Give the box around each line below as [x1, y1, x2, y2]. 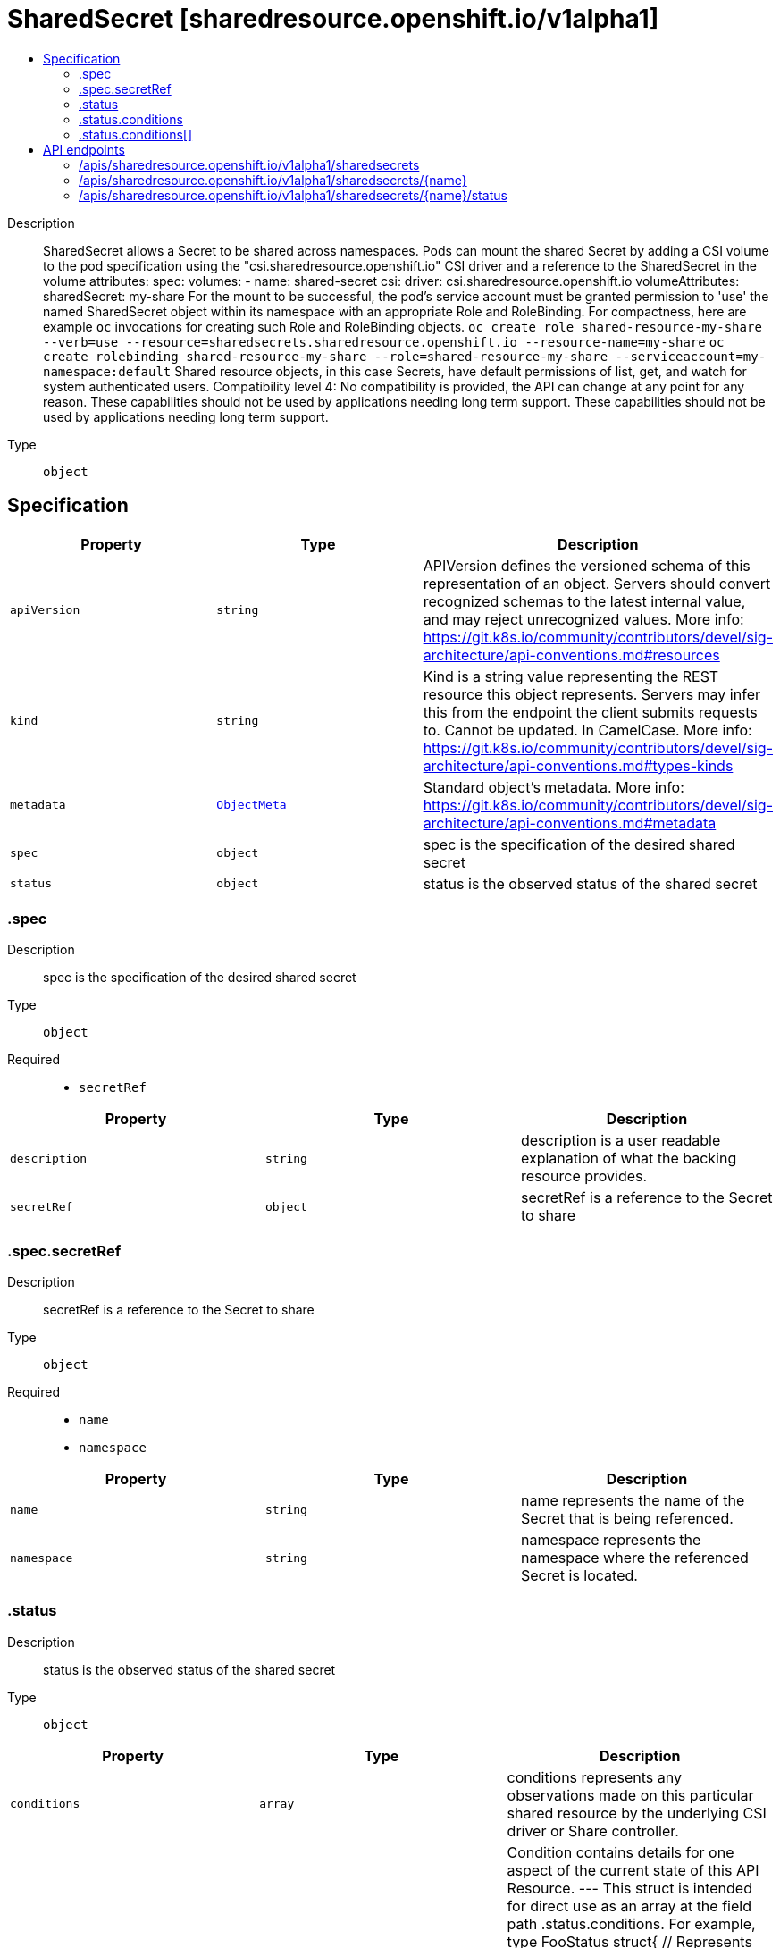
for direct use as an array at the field [507, 1896, 751, 1915]
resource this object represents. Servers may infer [423, 684, 760, 703]
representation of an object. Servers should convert [423, 574, 771, 592]
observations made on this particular [507, 1785, 754, 1804]
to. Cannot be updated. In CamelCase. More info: [423, 720, 752, 739]
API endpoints [43, 141, 125, 157]
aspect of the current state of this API [507, 1860, 759, 1879]
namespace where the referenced [520, 1549, 749, 1567]
